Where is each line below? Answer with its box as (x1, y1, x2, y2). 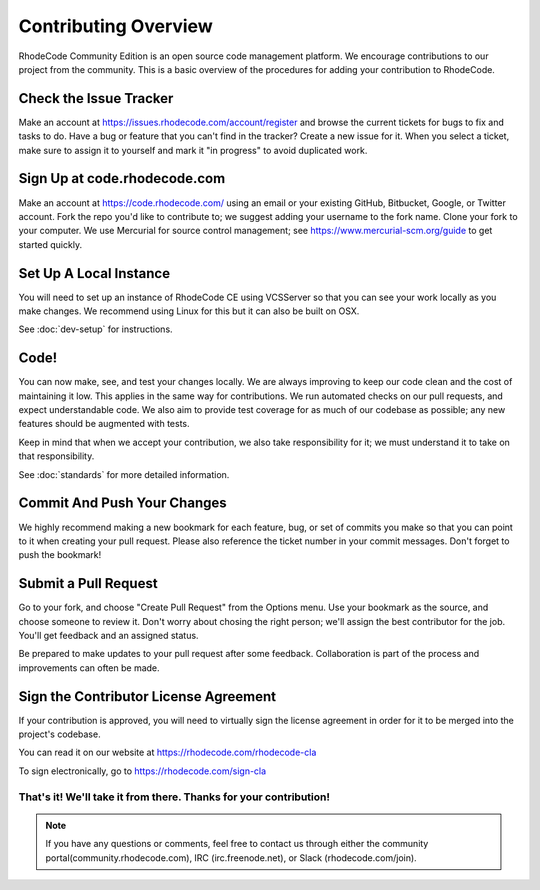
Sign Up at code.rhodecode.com (18, 170, 226, 187)
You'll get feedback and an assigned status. (18, 630, 199, 642)
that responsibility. (18, 450, 95, 462)
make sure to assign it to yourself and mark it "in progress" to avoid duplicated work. (18, 144, 368, 156)
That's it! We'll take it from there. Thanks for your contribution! (18, 790, 330, 804)
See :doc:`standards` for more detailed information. (18, 468, 230, 480)
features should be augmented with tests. (18, 418, 190, 430)
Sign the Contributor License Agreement (18, 688, 277, 705)
